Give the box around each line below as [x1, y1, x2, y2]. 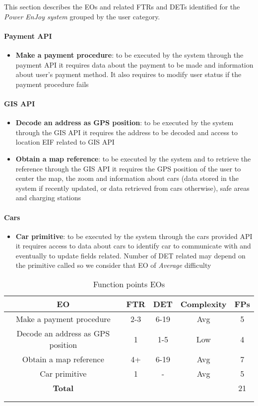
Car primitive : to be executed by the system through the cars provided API [15, 231, 253, 241]
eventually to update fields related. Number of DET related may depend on [15, 250, 246, 260]
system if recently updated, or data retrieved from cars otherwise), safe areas [15, 182, 250, 193]
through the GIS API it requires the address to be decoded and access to [15, 127, 238, 137]
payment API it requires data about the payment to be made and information [15, 59, 254, 70]
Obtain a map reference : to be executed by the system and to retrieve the [15, 153, 251, 163]
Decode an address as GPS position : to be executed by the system [15, 117, 234, 128]
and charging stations [15, 192, 81, 203]
